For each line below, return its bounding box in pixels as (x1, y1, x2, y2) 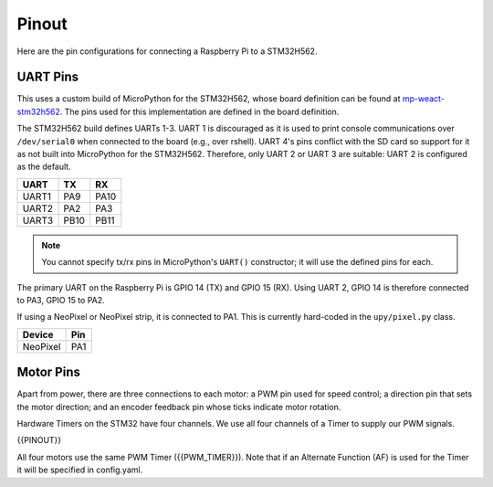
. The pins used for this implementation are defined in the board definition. (59, 106, 340, 117)
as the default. (16, 161, 72, 173)
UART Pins (16, 69, 79, 85)
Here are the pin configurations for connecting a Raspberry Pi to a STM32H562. (16, 46, 318, 57)
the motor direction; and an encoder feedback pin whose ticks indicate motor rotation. (16, 401, 341, 412)
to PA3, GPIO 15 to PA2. (16, 294, 105, 305)
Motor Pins (16, 365, 81, 380)
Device (22, 328, 54, 341)
